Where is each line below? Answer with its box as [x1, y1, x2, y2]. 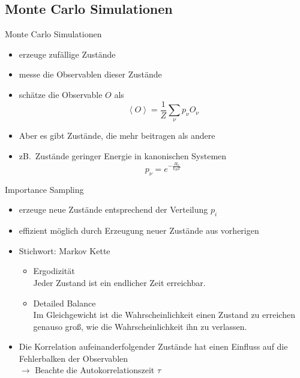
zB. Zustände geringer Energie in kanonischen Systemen [19, 150, 227, 162]
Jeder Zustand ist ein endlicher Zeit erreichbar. [33, 276, 206, 288]
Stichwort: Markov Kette [19, 244, 110, 257]
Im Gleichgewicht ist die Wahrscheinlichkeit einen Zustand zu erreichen [33, 308, 295, 321]
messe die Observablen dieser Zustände [19, 68, 162, 81]
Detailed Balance [33, 296, 96, 309]
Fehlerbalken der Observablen [19, 352, 128, 364]
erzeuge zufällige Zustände [19, 47, 116, 60]
